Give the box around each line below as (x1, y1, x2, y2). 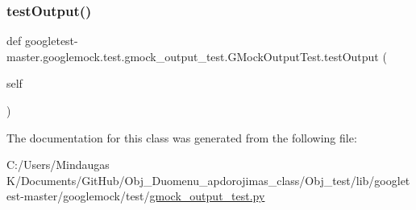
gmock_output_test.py (149, 187, 265, 204)
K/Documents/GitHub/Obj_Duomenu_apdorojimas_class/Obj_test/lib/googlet (6, 171, 410, 188)
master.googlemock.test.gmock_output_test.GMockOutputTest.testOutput (6, 47, 379, 64)
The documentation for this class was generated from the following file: (6, 129, 357, 146)
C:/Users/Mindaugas (6, 156, 110, 173)
